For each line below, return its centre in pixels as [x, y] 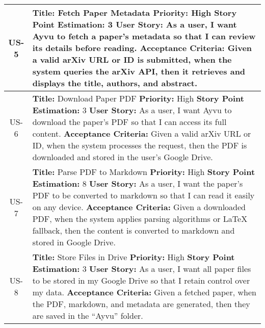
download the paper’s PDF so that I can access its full [129, 122]
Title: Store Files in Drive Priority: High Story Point [134, 257]
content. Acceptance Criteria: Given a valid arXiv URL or [142, 133]
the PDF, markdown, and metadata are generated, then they [141, 304]
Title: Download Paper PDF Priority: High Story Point [138, 98]
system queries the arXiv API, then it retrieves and [139, 71]
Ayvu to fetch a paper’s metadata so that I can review [144, 36]
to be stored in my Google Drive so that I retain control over [141, 280]
